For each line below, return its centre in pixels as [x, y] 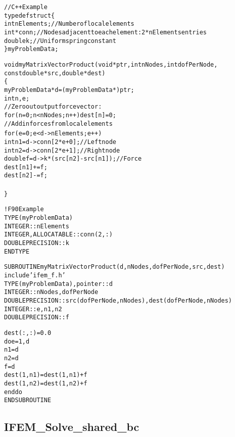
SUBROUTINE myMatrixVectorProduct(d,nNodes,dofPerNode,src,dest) [114, 267]
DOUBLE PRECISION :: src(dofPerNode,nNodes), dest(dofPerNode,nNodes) [118, 300]
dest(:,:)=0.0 [28, 333]
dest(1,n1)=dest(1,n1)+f [46, 375]
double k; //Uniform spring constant [60, 41]
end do [13, 392]
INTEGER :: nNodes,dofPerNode [51, 292]
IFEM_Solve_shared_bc [72, 427]
